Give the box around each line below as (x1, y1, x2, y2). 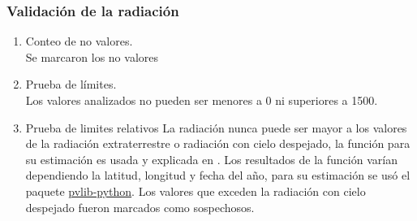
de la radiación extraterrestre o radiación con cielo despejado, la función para (25, 135, 411, 152)
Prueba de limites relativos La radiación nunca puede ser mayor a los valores (25, 119, 407, 136)
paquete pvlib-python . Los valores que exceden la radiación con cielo (25, 182, 366, 199)
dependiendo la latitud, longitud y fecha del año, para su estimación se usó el (25, 167, 411, 184)
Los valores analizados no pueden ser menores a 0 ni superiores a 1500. (25, 92, 378, 108)
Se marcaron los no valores (25, 48, 158, 65)
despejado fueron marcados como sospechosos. (25, 198, 255, 215)
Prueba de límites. (25, 76, 117, 93)
